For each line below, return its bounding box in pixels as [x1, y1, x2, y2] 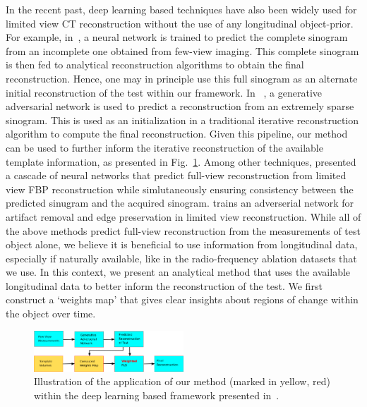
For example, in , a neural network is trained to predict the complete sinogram [6, 30, 348, 44]
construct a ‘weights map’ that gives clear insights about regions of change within [6, 292, 359, 307]
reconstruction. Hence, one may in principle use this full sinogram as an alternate [6, 71, 358, 85]
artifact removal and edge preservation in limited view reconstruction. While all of [6, 209, 361, 224]
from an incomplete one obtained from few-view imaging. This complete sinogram [6, 43, 359, 58]
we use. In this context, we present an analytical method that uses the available [6, 265, 351, 279]
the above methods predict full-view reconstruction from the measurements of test [6, 223, 361, 238]
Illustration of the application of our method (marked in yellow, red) [34, 374, 330, 389]
